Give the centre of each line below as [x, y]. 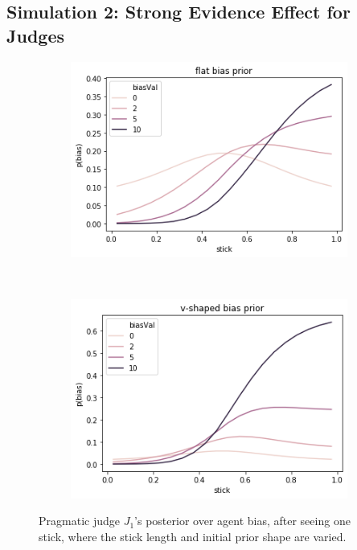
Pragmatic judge [79, 521]
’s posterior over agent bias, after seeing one [242, 521]
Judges [35, 35]
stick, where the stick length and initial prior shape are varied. [193, 537]
